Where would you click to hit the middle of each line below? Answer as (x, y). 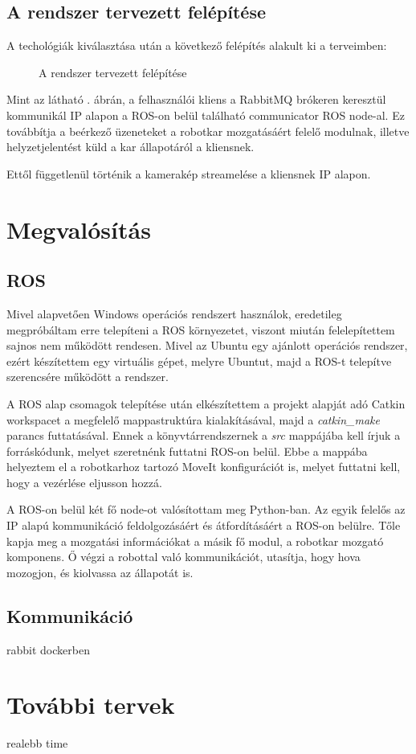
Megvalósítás (79, 229)
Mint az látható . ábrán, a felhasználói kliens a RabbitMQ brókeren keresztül (196, 99)
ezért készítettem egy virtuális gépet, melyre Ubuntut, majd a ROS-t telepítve (199, 361)
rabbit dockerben (48, 649)
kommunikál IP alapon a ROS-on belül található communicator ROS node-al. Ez (206, 115)
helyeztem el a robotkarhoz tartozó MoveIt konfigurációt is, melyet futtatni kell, (204, 467)
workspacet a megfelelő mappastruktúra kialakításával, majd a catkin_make (193, 419)
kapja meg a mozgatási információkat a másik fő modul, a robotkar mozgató (195, 541)
